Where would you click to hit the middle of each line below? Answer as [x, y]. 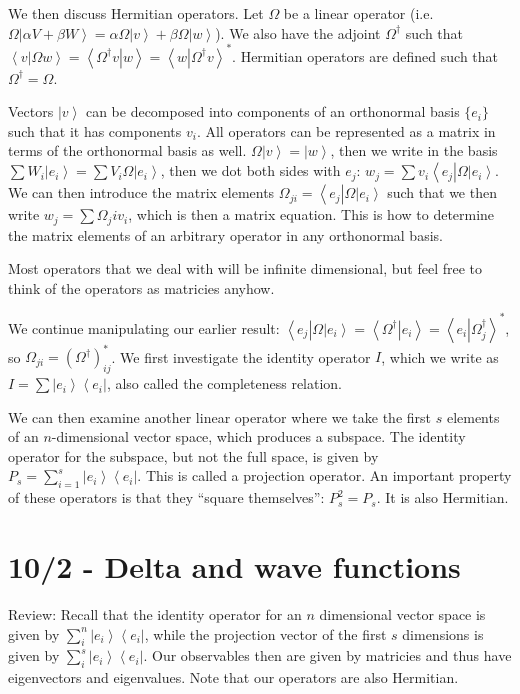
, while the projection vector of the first [265, 633]
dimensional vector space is [402, 613]
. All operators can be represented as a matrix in [346, 130]
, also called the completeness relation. [224, 383]
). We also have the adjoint [298, 32]
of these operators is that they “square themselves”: [166, 497]
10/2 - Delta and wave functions [234, 566]
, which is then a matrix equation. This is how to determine [311, 214]
